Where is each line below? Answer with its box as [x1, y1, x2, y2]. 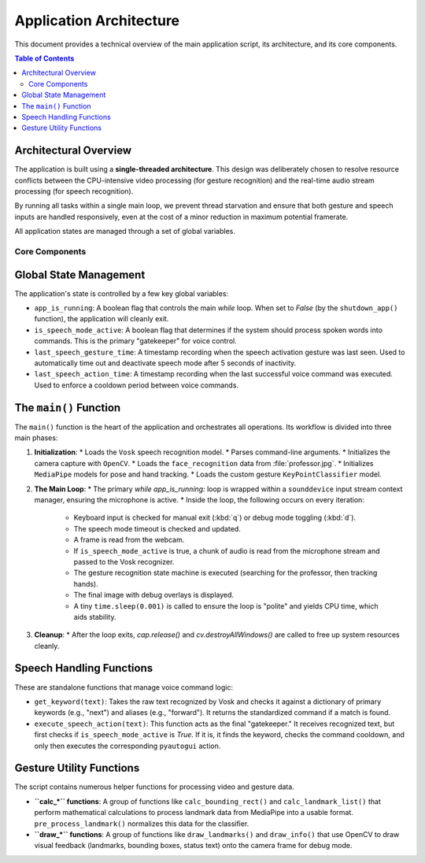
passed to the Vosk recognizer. [73, 557, 175, 566]
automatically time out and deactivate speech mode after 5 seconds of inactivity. [34, 358, 297, 368]
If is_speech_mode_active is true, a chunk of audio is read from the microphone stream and [73, 546, 380, 555]
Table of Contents [14, 54, 75, 63]
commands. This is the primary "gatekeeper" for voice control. [34, 336, 237, 346]
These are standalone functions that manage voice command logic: [14, 682, 234, 692]
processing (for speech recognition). [14, 186, 134, 196]
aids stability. [73, 612, 116, 621]
